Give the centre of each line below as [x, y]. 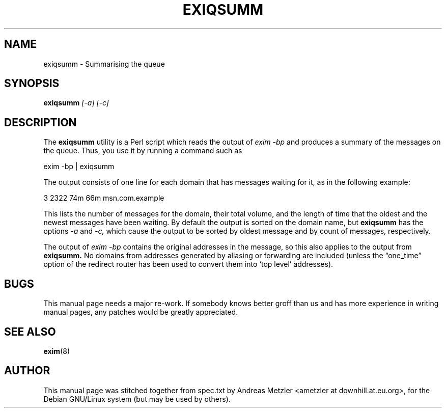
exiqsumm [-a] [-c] [76, 103]
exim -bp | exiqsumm [79, 167]
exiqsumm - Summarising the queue [104, 64]
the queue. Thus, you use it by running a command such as [143, 151]
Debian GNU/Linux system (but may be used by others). [137, 399]
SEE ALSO [30, 332]
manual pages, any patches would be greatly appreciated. [141, 312]
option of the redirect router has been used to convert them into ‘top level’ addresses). [188, 264]
